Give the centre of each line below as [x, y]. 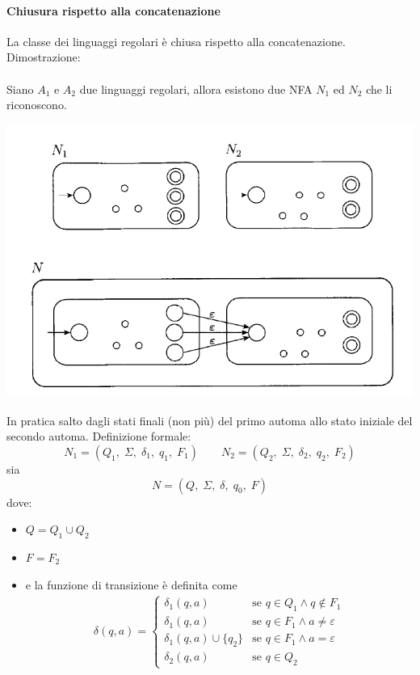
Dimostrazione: [44, 57]
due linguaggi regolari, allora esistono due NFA [196, 89]
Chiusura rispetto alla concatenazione [113, 10]
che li [379, 89]
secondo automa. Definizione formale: [99, 436]
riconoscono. [37, 105]
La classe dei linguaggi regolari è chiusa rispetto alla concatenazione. [176, 41]
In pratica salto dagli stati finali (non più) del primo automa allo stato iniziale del [210, 420]
